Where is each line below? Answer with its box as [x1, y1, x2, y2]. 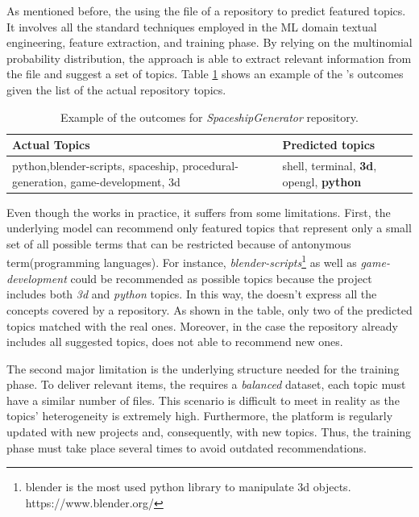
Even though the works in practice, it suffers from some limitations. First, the [6, 203, 391, 220]
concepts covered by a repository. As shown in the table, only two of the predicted [6, 301, 413, 318]
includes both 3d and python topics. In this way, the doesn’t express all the [6, 286, 377, 302]
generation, [12, 173, 67, 190]
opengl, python [282, 173, 362, 190]
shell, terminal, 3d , [282, 157, 377, 173]
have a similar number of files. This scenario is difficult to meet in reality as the [6, 391, 400, 408]
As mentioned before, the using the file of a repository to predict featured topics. [6, 2, 406, 19]
